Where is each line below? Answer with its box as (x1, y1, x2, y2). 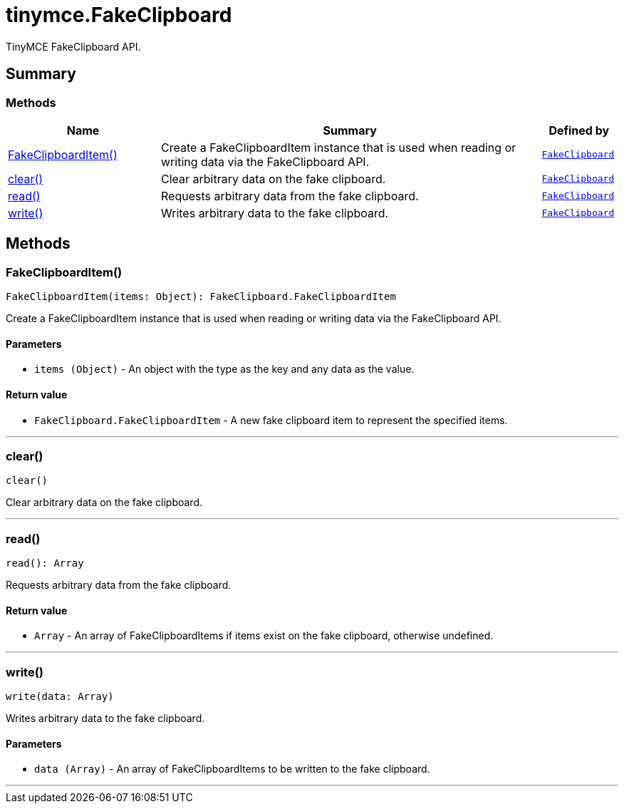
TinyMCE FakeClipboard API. (6, 40, 141, 53)
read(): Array (6, 557, 84, 570)
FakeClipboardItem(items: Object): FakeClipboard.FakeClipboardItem (6, 291, 396, 303)
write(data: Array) (6, 691, 114, 703)
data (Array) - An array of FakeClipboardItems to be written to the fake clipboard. (34, 763, 430, 775)
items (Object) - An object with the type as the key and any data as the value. (34, 363, 415, 376)
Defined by (548, 123, 610, 138)
